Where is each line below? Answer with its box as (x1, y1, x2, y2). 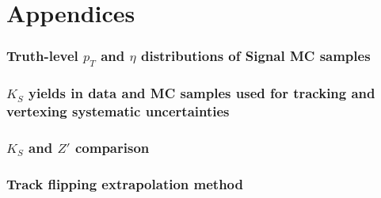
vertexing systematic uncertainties (6, 101, 230, 121)
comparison (74, 138, 150, 158)
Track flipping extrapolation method (6, 174, 243, 194)
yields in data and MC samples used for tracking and (29, 83, 375, 103)
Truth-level (6, 46, 78, 66)
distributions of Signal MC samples (140, 46, 371, 66)
